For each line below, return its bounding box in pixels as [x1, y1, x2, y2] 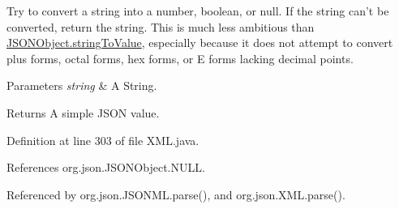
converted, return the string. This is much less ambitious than [6, 18, 315, 35]
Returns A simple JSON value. [6, 104, 160, 121]
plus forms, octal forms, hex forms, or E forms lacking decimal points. [6, 49, 354, 66]
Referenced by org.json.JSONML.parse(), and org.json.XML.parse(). [6, 186, 345, 203]
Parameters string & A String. [6, 77, 157, 94]
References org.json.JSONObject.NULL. [6, 159, 205, 176]
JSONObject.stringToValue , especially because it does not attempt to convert [6, 34, 393, 51]
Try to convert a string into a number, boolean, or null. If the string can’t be [6, 2, 389, 19]
